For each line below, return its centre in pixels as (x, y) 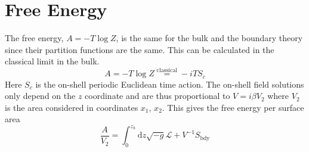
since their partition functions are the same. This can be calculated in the (140, 49)
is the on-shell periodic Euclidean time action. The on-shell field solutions (170, 84)
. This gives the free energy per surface (233, 107)
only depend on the (40, 96)
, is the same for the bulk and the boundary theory (209, 38)
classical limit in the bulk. (52, 61)
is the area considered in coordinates (72, 107)
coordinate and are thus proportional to (157, 96)
